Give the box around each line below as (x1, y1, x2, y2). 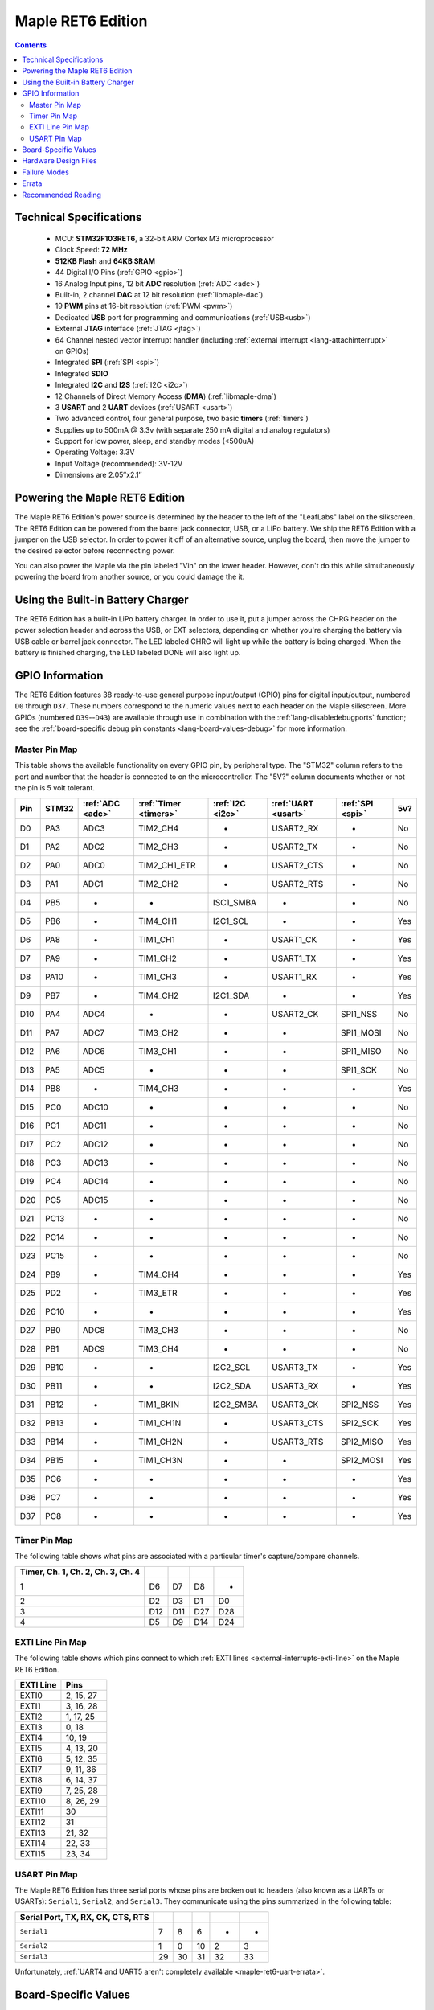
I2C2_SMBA (213, 1399, 259, 1410)
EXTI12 (19, 1817, 46, 1828)
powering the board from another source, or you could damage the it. (14, 572, 245, 582)
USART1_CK (272, 933, 317, 945)
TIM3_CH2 (137, 1027, 178, 1038)
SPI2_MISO (340, 1436, 383, 1447)
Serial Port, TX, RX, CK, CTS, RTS (19, 1911, 149, 1922)
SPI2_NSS (340, 1399, 379, 1410)
